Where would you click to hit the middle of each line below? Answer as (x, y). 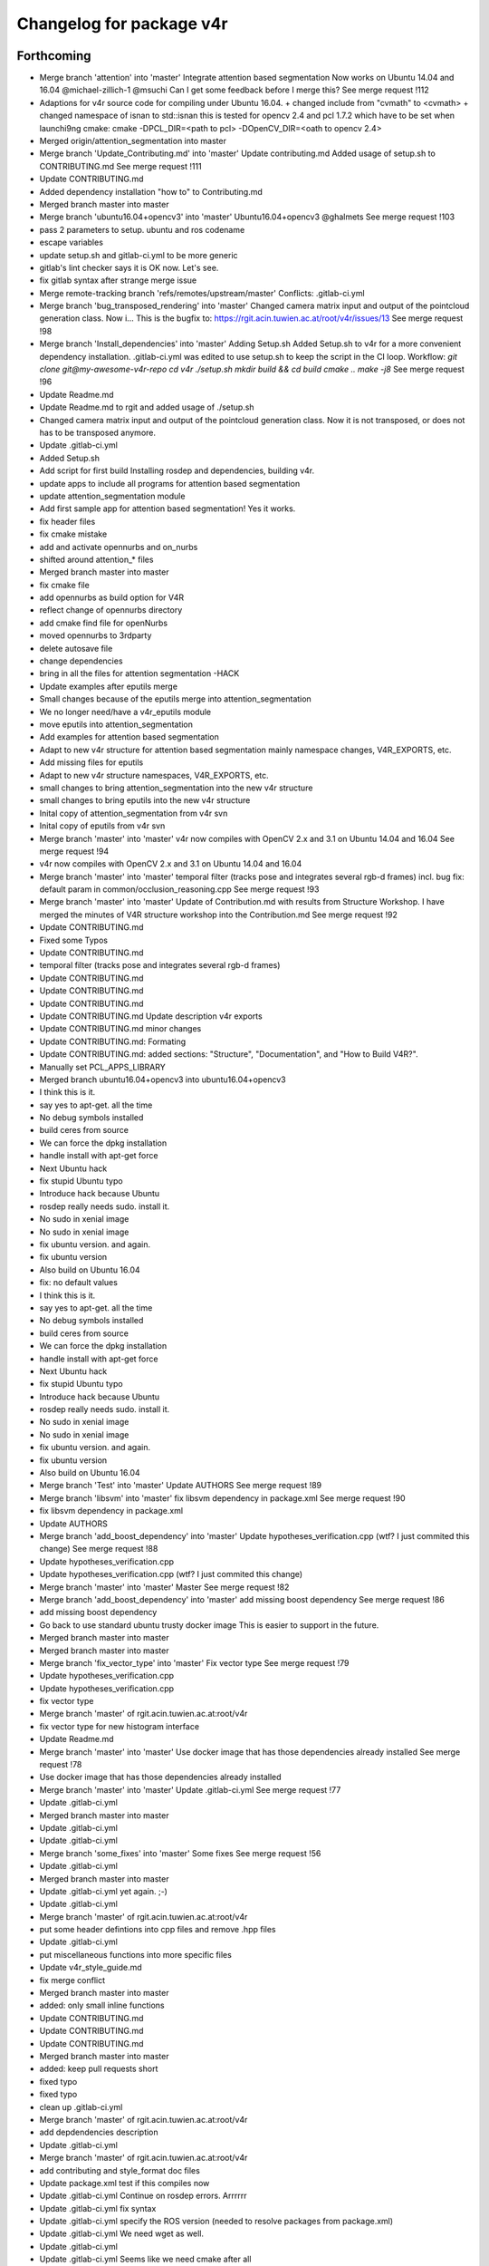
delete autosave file (76, 648)
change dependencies (81, 661)
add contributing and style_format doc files (120, 2170)
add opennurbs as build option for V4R (112, 597)
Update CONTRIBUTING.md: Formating (113, 1041)
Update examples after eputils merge (109, 686)
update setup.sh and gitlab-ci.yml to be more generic (139, 255)
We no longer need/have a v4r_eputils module (125, 712)
